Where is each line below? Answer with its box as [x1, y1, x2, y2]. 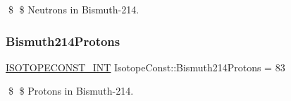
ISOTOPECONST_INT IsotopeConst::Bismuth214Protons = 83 [6, 59, 285, 74]
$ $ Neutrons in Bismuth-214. [8, 2, 140, 16]
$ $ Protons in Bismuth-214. [8, 83, 134, 98]
